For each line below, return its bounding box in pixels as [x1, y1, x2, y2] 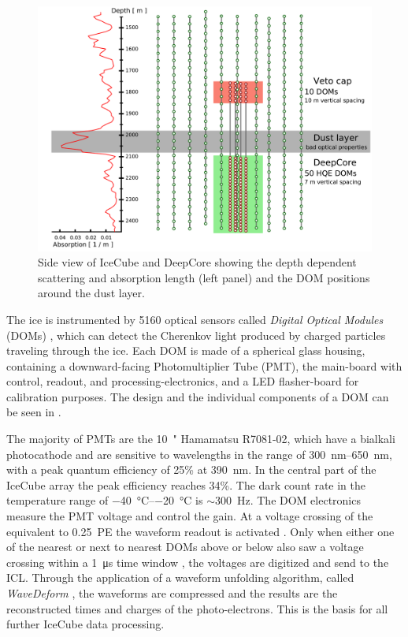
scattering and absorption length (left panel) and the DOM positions [38, 269, 370, 285]
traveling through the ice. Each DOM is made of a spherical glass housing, [6, 342, 365, 359]
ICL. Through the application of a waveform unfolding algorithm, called [6, 569, 354, 586]
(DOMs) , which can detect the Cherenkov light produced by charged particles [6, 326, 386, 343]
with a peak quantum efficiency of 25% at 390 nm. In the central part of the [6, 461, 376, 478]
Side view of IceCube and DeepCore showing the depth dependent [38, 254, 357, 270]
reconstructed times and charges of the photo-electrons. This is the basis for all [6, 600, 388, 617]
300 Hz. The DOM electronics [214, 492, 361, 508]
